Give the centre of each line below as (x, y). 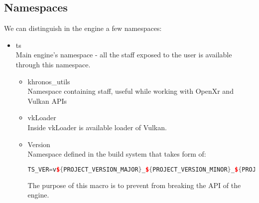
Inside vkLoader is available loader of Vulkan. (97, 127)
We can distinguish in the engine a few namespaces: (83, 28)
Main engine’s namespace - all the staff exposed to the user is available (124, 55)
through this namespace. (53, 64)
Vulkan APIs (47, 101)
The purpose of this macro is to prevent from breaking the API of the (134, 185)
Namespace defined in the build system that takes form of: (117, 154)
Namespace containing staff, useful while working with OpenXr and (130, 91)
